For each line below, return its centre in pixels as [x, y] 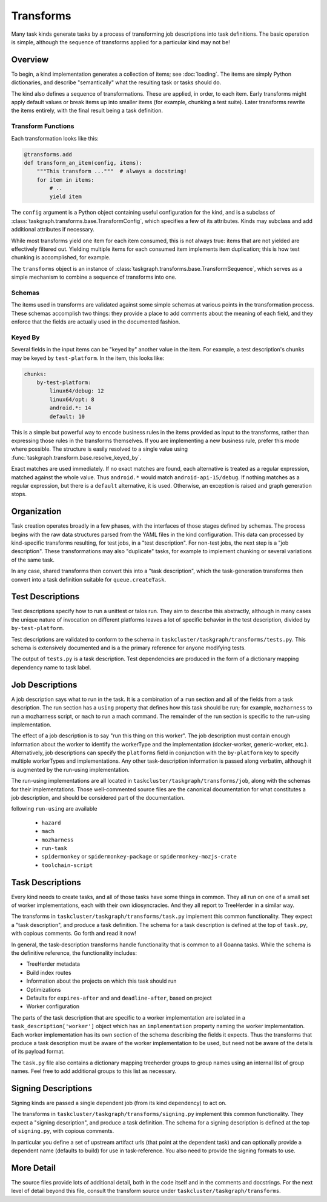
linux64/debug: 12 [77, 391]
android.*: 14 [70, 408]
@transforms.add [48, 154]
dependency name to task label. [51, 667]
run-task [54, 848]
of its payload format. [38, 1052]
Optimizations [44, 989]
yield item [65, 197]
